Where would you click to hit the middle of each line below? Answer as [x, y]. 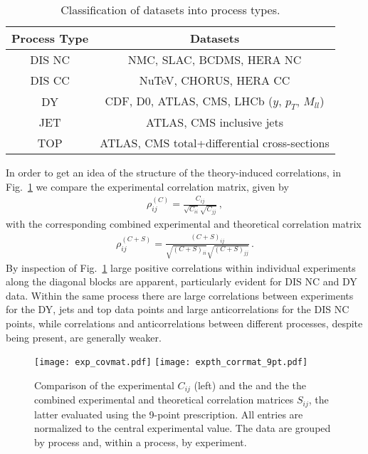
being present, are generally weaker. [84, 337]
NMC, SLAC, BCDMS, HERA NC [215, 59]
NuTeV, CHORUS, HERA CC [215, 80]
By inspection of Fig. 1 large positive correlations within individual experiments [181, 267]
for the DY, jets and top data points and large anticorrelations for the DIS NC [178, 309]
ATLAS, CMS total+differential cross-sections [215, 143]
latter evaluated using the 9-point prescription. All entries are [169, 414]
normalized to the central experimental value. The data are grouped [183, 428]
